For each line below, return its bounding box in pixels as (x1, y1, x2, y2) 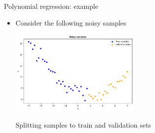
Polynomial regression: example (4, 1, 99, 11)
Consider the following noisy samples (15, 17, 127, 27)
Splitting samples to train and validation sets (15, 119, 151, 130)
